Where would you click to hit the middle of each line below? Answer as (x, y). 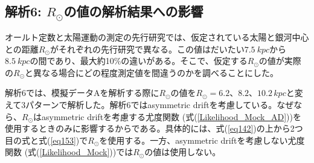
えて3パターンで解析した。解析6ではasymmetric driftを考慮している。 (141, 104)
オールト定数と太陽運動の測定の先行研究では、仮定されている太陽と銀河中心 (157, 37)
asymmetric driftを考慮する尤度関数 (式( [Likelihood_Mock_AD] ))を (171, 116)
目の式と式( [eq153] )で (46, 140)
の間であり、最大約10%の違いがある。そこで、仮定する (139, 61)
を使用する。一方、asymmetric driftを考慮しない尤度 (202, 140)
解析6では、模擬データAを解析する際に (82, 93)
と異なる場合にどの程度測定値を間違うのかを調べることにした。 (152, 72)
